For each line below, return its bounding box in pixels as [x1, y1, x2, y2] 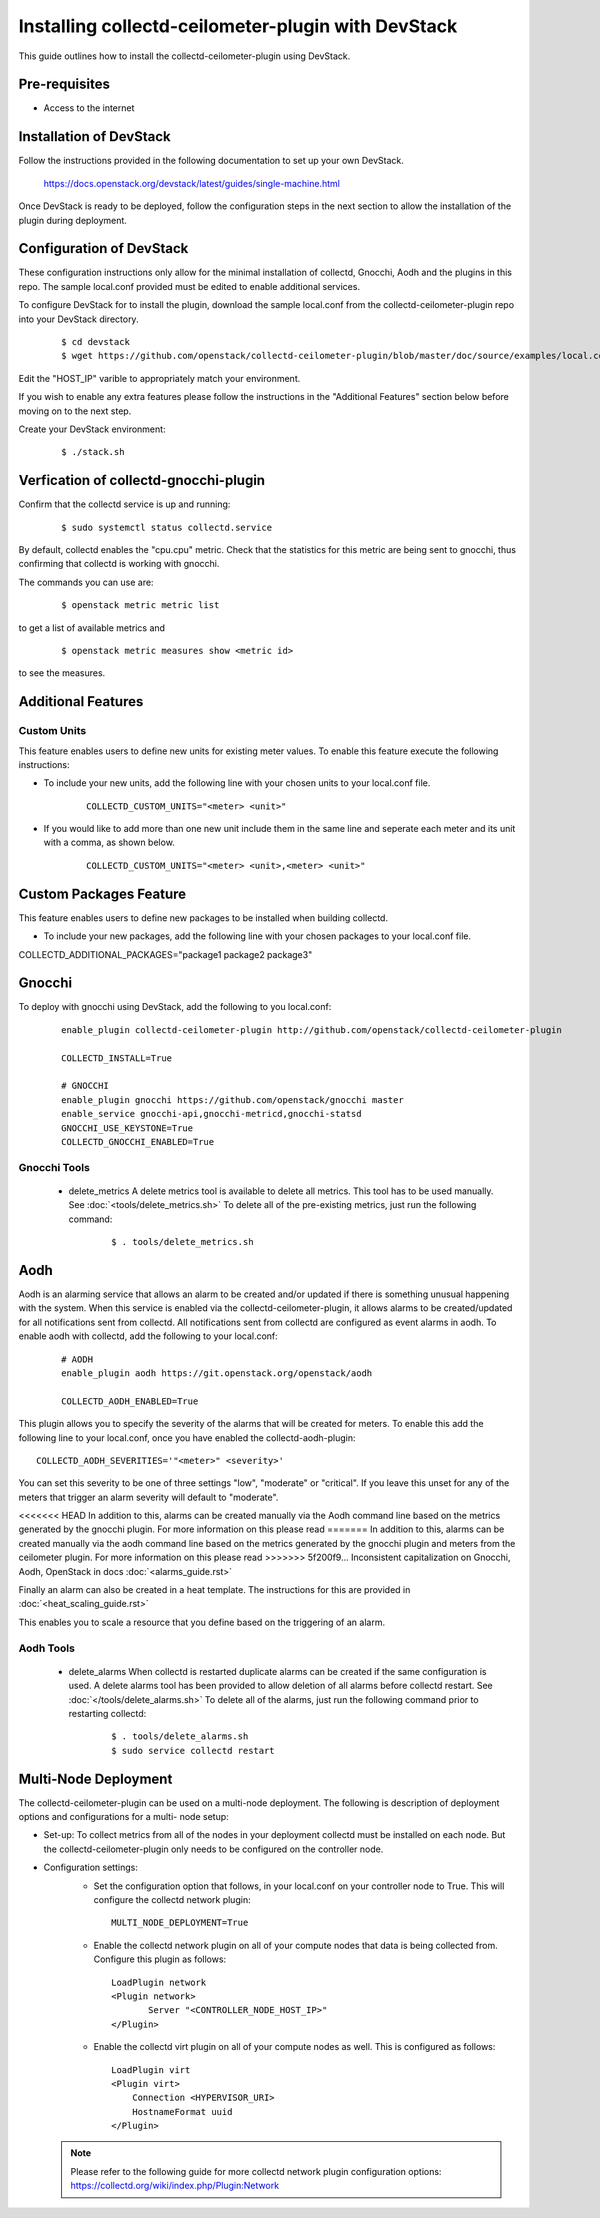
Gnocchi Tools [18, 1160, 90, 1174]
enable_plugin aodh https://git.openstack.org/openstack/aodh [61, 1367, 373, 1379]
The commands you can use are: [18, 576, 154, 588]
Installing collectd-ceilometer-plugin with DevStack [18, 15, 458, 37]
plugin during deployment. [18, 214, 127, 226]
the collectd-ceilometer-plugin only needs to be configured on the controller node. [43, 1843, 384, 1855]
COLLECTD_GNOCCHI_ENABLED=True [61, 1136, 215, 1147]
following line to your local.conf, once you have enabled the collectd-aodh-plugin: [18, 1431, 356, 1444]
